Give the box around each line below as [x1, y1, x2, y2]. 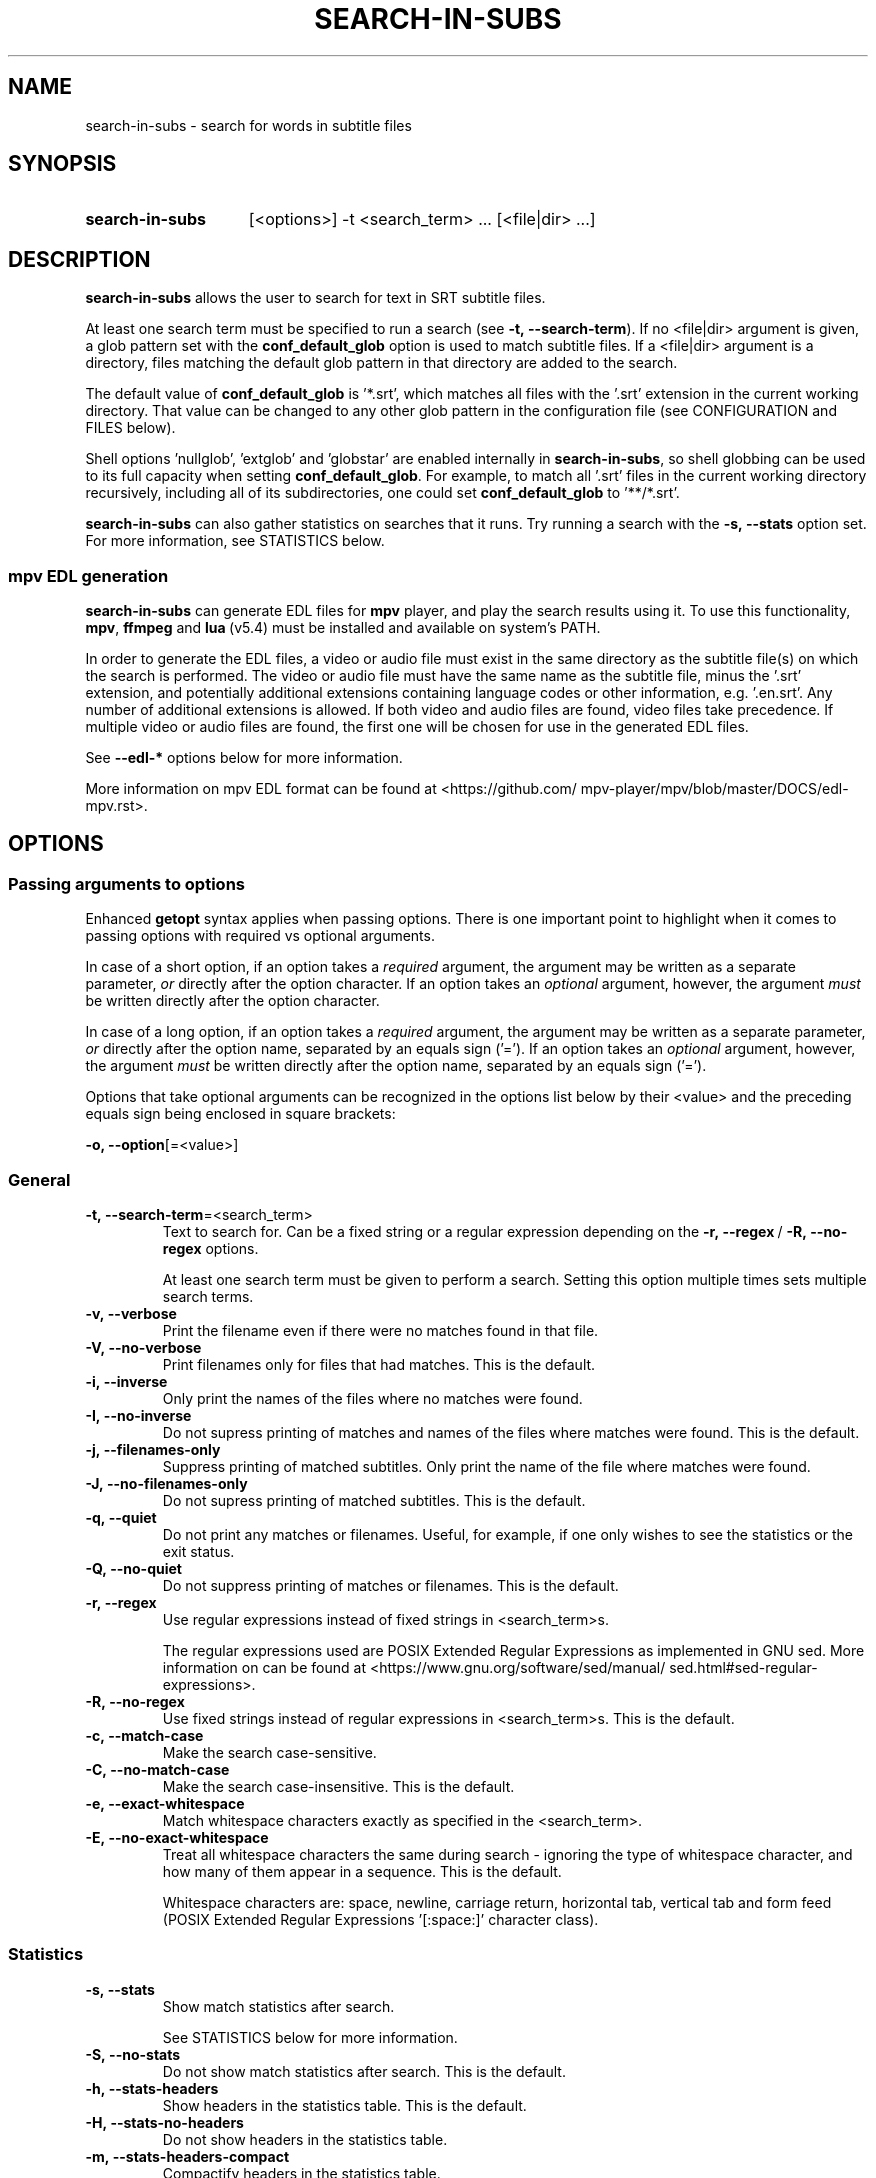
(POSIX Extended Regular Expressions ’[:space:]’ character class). [162, 1911, 599, 1928]
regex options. [162, 1240, 259, 1257]
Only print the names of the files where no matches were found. [162, 1390, 583, 1407]
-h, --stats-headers [85, 2079, 219, 2097]
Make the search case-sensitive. [162, 1744, 377, 1761]
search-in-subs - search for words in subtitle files [85, 116, 412, 134]
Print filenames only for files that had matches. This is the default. [162, 1356, 596, 1373]
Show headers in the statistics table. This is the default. [162, 2096, 527, 2114]
